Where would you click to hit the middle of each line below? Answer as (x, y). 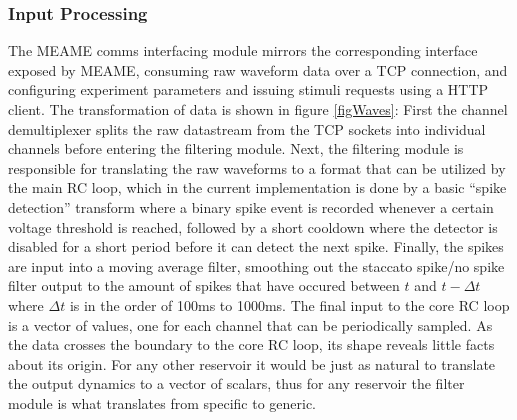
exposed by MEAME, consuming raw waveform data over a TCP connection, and (258, 69)
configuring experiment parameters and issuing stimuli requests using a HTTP (248, 89)
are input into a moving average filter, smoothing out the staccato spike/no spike (256, 265)
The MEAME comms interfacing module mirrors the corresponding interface (243, 50)
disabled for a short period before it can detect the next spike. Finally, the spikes (256, 246)
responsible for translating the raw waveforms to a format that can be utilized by (257, 167)
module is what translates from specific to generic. (162, 402)
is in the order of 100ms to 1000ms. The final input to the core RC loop (289, 304)
